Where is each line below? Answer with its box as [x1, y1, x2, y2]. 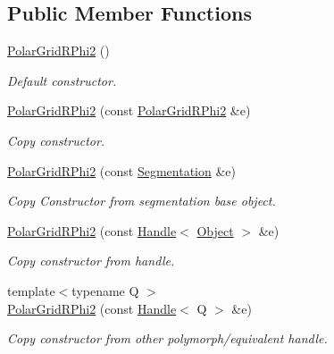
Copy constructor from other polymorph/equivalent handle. [7, 329, 328, 348]
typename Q [71, 281, 139, 299]
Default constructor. [7, 71, 117, 89]
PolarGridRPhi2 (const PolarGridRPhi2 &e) [7, 101, 251, 120]
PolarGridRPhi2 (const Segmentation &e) [7, 161, 236, 180]
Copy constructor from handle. [7, 251, 175, 270]
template [7, 281, 55, 299]
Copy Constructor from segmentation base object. [7, 191, 276, 210]
